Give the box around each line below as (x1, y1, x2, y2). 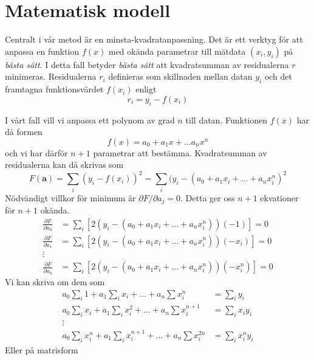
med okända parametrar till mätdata (108, 44, 246, 57)
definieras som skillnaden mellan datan (108, 70, 253, 83)
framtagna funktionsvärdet (5, 83, 104, 95)
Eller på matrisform (5, 343, 78, 356)
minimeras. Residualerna (5, 70, 97, 83)
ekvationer (260, 191, 299, 204)
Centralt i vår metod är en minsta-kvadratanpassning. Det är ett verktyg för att (5, 33, 303, 46)
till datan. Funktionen (185, 113, 268, 126)
